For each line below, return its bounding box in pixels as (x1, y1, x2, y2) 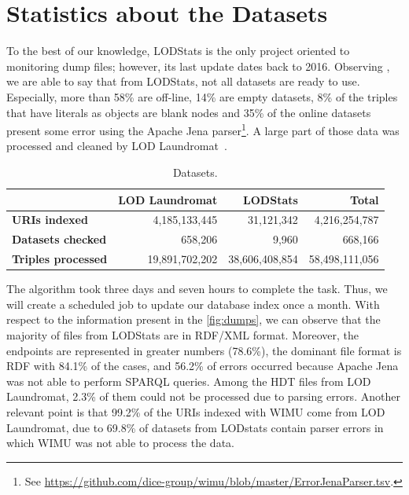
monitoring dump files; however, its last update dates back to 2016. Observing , (6, 57, 390, 74)
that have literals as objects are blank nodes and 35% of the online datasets (6, 104, 371, 120)
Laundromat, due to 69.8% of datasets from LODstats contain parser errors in (6, 419, 384, 435)
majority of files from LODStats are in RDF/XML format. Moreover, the (6, 326, 359, 343)
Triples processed (12, 251, 108, 267)
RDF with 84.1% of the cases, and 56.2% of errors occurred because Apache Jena (6, 357, 399, 374)
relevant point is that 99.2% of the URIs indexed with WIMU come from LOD (6, 403, 385, 420)
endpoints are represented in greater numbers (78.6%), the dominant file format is (6, 342, 402, 358)
